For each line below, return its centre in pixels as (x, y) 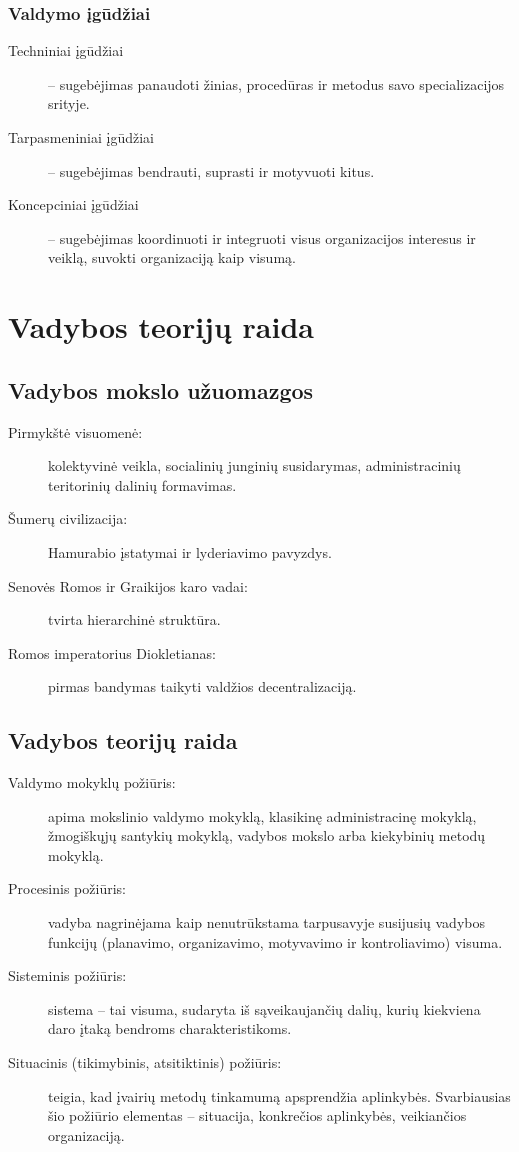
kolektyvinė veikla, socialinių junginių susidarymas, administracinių (254, 465)
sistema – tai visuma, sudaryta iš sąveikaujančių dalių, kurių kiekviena (264, 1008)
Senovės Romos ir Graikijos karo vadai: (128, 585)
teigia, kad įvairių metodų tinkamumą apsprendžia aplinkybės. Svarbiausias (279, 1095)
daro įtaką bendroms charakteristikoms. (170, 1028)
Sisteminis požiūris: (67, 975)
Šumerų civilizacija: (68, 518)
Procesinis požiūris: (67, 888)
